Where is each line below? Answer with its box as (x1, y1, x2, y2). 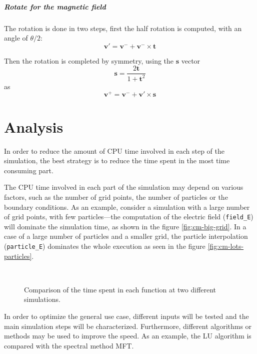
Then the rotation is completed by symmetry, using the (4, 55, 174, 66)
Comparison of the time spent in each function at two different (24, 284, 216, 294)
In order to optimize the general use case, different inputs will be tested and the (4, 310, 249, 321)
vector (181, 55, 200, 66)
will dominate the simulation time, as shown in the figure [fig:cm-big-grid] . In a (4, 221, 246, 231)
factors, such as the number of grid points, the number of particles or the (4, 191, 228, 202)
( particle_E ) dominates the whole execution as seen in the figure (4, 240, 205, 251)
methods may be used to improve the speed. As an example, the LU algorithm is (4, 330, 251, 341)
